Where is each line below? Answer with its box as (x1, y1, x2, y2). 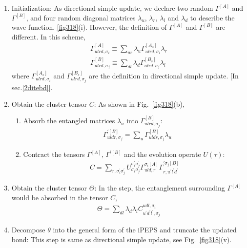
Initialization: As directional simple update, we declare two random (11, 3, 213, 13)
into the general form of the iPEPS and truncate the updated (53, 225, 237, 235)
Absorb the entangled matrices (23, 115, 115, 126)
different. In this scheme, (11, 31, 85, 41)
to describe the (190, 12, 235, 22)
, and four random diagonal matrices (26, 12, 136, 22)
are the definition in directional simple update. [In (89, 71, 239, 80)
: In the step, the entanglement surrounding (94, 183, 225, 193)
